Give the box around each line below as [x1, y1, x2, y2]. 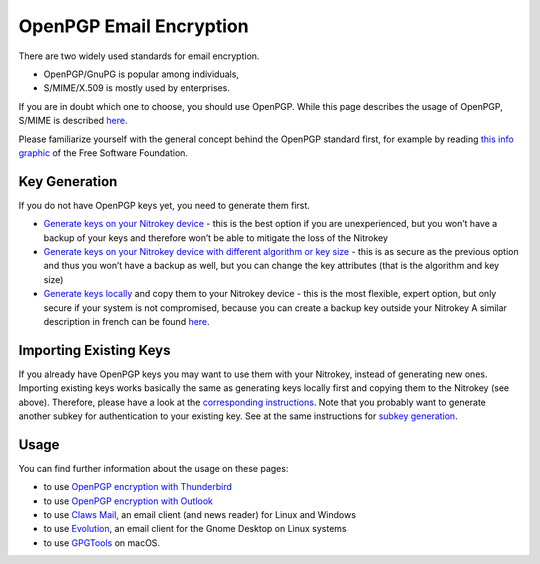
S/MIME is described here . [18, 115, 129, 127]
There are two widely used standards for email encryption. [18, 50, 260, 62]
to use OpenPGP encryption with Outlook [43, 495, 214, 507]
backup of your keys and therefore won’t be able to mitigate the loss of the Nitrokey [43, 231, 389, 244]
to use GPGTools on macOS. [43, 536, 160, 549]
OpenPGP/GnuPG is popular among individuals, [43, 68, 240, 80]
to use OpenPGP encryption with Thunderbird [43, 481, 232, 493]
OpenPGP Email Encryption [18, 15, 249, 37]
